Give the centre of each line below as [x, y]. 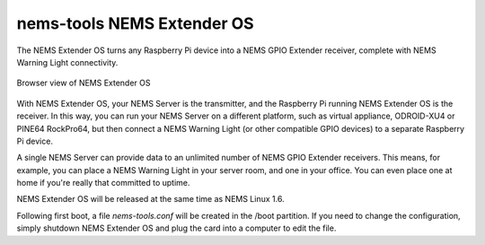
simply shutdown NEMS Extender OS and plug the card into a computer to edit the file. [176, 228]
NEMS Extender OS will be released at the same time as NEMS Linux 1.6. [150, 199]
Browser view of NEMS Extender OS [84, 83]
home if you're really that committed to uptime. [103, 183]
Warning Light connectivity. [67, 62]
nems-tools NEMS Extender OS [136, 23]
